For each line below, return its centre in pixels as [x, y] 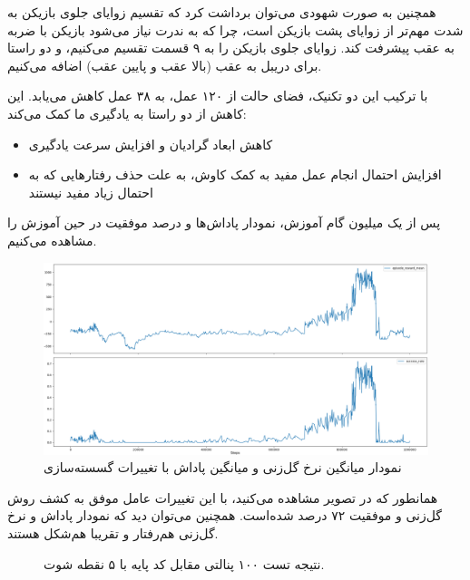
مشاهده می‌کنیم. [52, 240]
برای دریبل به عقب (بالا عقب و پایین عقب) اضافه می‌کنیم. [165, 65]
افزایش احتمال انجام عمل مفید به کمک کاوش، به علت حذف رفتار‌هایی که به [235, 174]
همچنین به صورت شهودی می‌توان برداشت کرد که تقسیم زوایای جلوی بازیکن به [222, 12]
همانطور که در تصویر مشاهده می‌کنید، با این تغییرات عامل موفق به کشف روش [223, 497]
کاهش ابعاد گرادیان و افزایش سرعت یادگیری [151, 144]
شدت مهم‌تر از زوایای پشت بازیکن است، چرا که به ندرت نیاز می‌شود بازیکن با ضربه [235, 29]
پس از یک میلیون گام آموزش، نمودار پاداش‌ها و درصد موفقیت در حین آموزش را [224, 222]
